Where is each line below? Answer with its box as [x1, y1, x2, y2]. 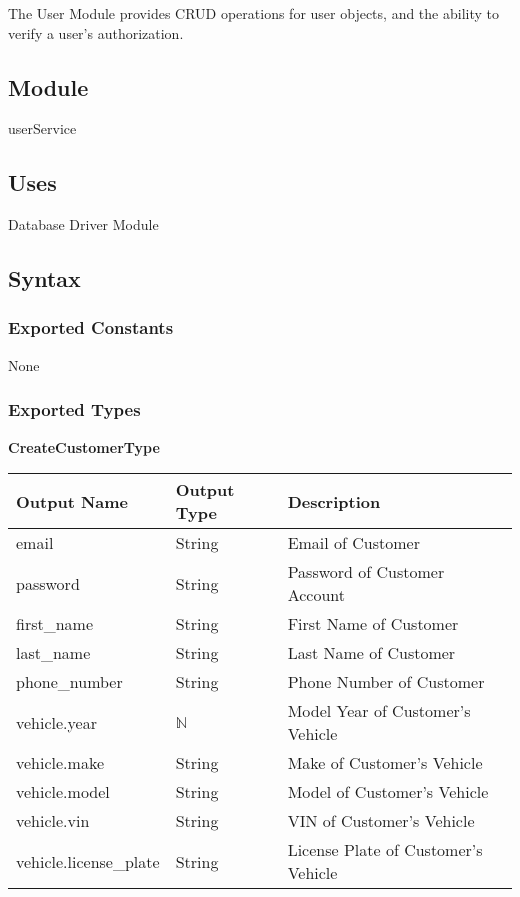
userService [8, 118, 77, 139]
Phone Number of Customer [287, 670, 485, 694]
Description [287, 489, 381, 513]
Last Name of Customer [287, 641, 456, 665]
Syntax [8, 263, 81, 294]
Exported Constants [8, 315, 174, 340]
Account [287, 583, 345, 607]
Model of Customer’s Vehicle [287, 780, 489, 804]
